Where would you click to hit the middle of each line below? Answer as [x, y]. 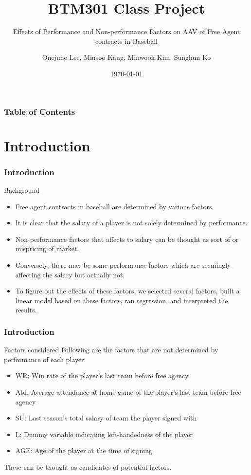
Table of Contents [40, 111]
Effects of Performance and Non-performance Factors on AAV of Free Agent [126, 31]
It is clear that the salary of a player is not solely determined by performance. [131, 223]
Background [22, 190]
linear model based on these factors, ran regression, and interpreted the [122, 300]
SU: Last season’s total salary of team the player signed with [106, 418]
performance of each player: [45, 359]
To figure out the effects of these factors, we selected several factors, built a [127, 291]
